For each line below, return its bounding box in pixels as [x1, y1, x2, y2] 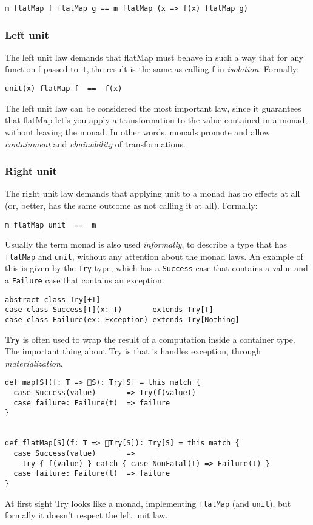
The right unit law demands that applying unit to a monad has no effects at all [5, 187, 300, 200]
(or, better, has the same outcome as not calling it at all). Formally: [5, 198, 258, 211]
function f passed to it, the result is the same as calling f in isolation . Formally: [5, 63, 300, 75]
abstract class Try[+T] [5, 295, 101, 304]
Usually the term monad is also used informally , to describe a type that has [5, 238, 288, 251]
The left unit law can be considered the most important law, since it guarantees [5, 101, 301, 114]
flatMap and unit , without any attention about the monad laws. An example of [5, 249, 303, 262]
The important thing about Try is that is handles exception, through [5, 345, 261, 357]
